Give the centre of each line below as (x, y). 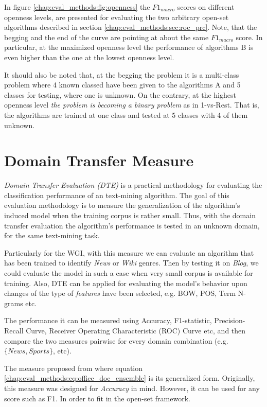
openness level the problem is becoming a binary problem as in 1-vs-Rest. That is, (132, 105)
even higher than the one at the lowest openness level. (89, 57)
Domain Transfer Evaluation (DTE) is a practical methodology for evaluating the (133, 185)
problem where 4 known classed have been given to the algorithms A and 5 (122, 85)
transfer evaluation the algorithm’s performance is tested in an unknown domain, (132, 225)
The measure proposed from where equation (74, 368)
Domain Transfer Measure (99, 160)
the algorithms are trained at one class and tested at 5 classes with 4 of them (126, 114)
